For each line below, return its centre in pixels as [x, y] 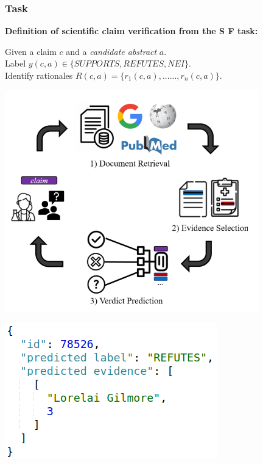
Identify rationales [39, 75]
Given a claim [31, 51]
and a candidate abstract [111, 51]
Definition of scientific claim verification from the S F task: [131, 31]
